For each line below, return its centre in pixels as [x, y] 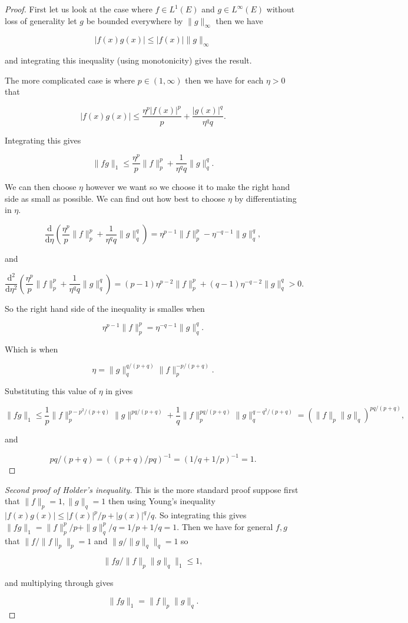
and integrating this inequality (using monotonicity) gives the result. [128, 60]
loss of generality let [41, 20]
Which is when [31, 349]
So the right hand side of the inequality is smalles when [105, 308]
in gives [119, 391]
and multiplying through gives [59, 583]
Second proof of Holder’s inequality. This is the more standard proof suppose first [152, 489]
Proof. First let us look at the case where [79, 9]
